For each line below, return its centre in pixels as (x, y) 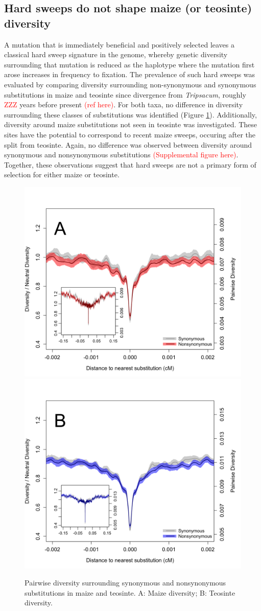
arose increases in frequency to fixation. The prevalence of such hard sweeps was (130, 74)
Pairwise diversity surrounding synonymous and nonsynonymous (125, 583)
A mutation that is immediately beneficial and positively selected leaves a (119, 44)
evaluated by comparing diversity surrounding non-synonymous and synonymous (130, 84)
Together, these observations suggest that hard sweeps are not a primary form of (130, 164)
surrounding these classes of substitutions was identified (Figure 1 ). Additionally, (130, 114)
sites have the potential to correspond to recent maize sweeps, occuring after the (130, 134)
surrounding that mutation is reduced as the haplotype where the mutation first (129, 64)
